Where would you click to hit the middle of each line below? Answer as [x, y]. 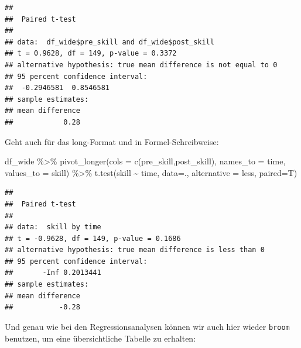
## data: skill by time [53, 227]
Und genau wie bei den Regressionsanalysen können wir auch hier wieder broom [147, 326]
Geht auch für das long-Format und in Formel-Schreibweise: [112, 141]
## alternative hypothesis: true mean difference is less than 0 [135, 250]
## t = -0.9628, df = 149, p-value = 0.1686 [93, 238]
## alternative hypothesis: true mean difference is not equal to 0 [141, 65]
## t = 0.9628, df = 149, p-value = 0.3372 [91, 54]
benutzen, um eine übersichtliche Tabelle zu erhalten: [100, 338]
